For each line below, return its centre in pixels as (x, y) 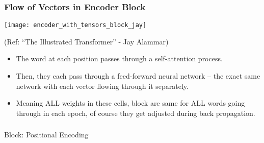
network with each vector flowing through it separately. (102, 86)
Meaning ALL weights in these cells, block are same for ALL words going (130, 103)
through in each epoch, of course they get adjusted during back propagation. (136, 113)
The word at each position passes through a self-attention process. (119, 58)
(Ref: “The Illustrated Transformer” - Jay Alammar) (86, 41)
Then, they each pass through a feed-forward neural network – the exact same (138, 76)
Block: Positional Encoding (46, 135)
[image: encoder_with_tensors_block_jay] (75, 25)
